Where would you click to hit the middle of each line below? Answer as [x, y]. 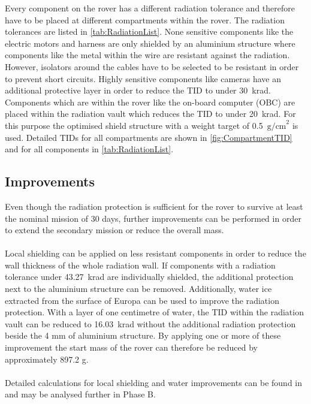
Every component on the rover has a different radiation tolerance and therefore [150, 8]
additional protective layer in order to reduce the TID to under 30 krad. [138, 90]
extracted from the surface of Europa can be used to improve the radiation [142, 300]
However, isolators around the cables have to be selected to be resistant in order [152, 66]
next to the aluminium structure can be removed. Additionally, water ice [138, 289]
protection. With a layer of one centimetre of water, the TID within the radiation [154, 312]
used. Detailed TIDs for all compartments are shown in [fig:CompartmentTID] [149, 137]
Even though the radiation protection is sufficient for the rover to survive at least [154, 206]
